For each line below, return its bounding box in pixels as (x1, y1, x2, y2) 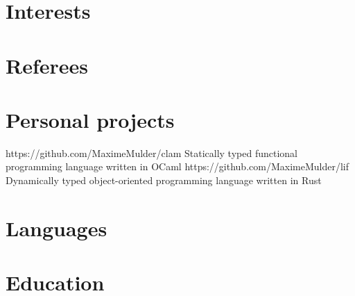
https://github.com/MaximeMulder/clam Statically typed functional (6, 145, 297, 160)
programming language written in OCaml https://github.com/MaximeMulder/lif (6, 159, 349, 174)
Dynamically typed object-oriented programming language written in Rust (6, 173, 322, 188)
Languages (6, 213, 107, 242)
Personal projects (6, 105, 175, 133)
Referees (6, 51, 89, 79)
